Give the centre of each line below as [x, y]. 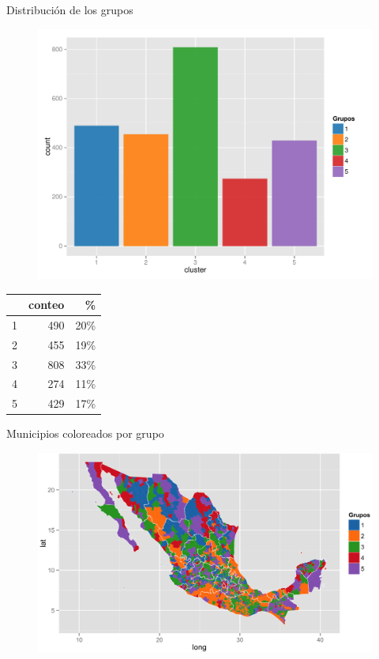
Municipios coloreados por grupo [85, 433]
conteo [47, 305]
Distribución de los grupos [70, 9]
